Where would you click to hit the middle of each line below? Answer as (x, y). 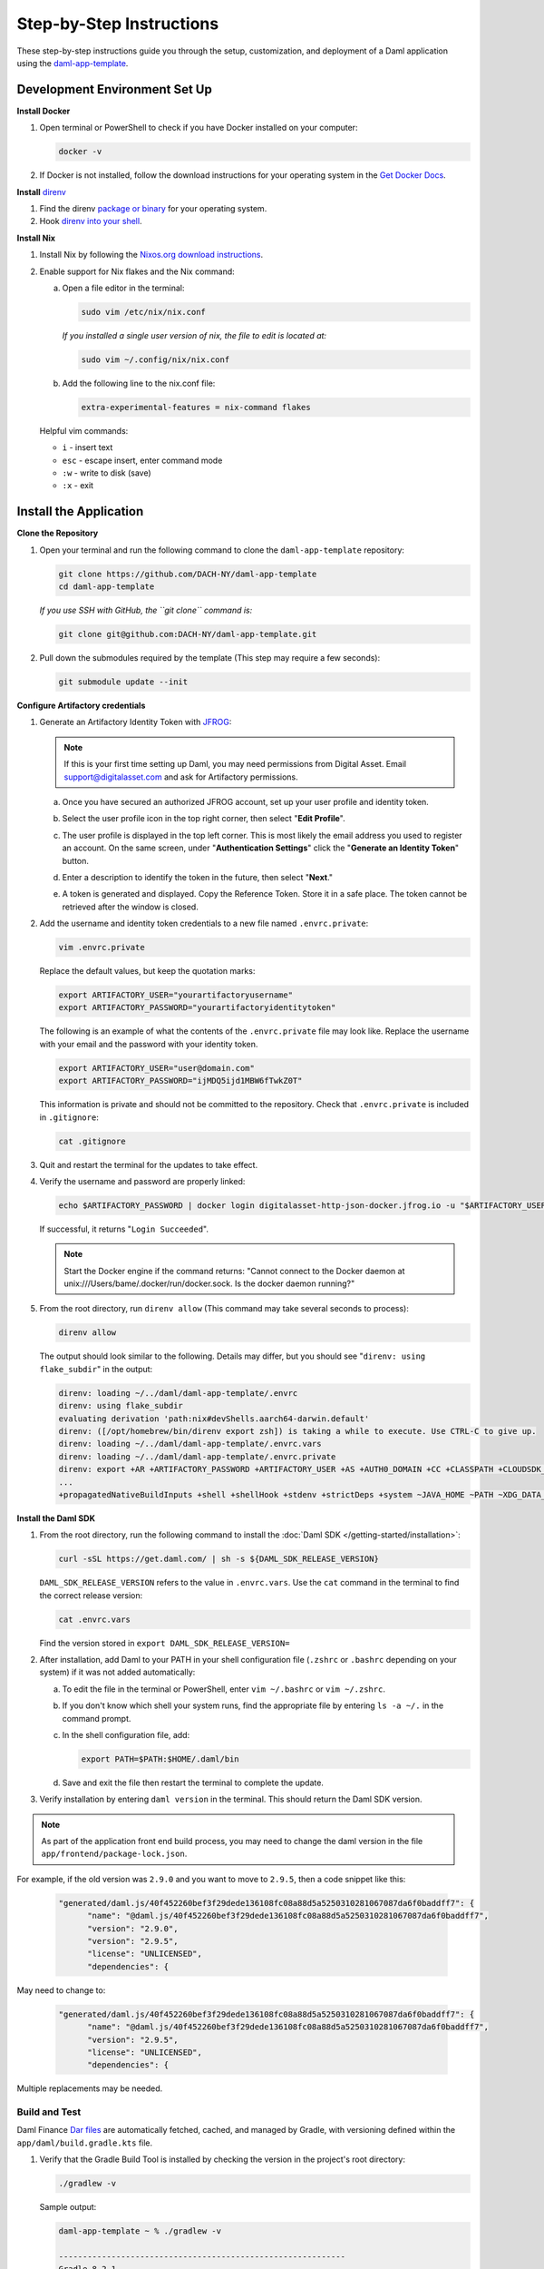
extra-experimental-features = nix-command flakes (196, 407)
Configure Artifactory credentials (81, 705)
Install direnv (42, 192)
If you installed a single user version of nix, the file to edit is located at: (194, 335)
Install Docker (44, 111)
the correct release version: (91, 1595)
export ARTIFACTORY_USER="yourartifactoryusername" (176, 995)
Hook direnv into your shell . (91, 221)
